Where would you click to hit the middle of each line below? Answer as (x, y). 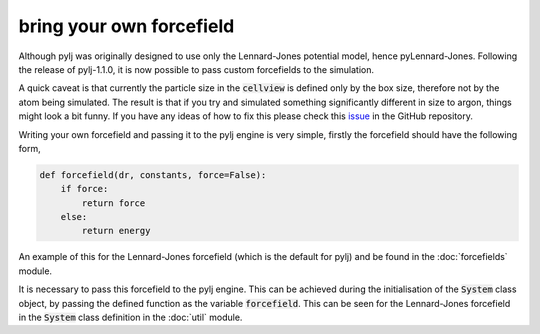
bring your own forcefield (126, 26)
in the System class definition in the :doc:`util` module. (130, 317)
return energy (116, 231)
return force (113, 203)
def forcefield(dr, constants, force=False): (153, 174)
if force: (84, 189)
